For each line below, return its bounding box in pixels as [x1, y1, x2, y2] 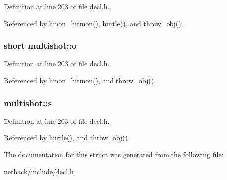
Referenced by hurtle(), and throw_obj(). [4, 132, 130, 143]
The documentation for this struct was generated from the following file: [4, 149, 224, 159]
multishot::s [4, 96, 52, 109]
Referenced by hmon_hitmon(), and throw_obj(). [4, 75, 156, 85]
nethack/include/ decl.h [4, 166, 74, 176]
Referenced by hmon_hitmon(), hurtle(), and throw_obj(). [4, 18, 183, 28]
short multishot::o [4, 39, 77, 52]
